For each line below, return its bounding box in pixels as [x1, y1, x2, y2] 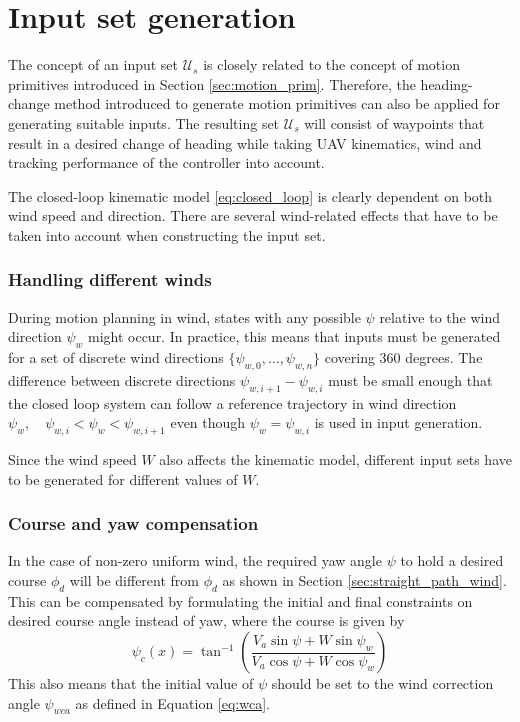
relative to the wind [379, 306, 500, 327]
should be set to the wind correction [271, 673, 494, 694]
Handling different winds [8, 267, 212, 292]
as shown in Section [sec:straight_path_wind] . [222, 570, 507, 591]
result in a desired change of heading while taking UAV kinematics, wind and [8, 132, 482, 153]
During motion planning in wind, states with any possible [8, 306, 361, 327]
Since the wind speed [8, 449, 137, 470]
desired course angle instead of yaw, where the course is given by [8, 610, 405, 631]
